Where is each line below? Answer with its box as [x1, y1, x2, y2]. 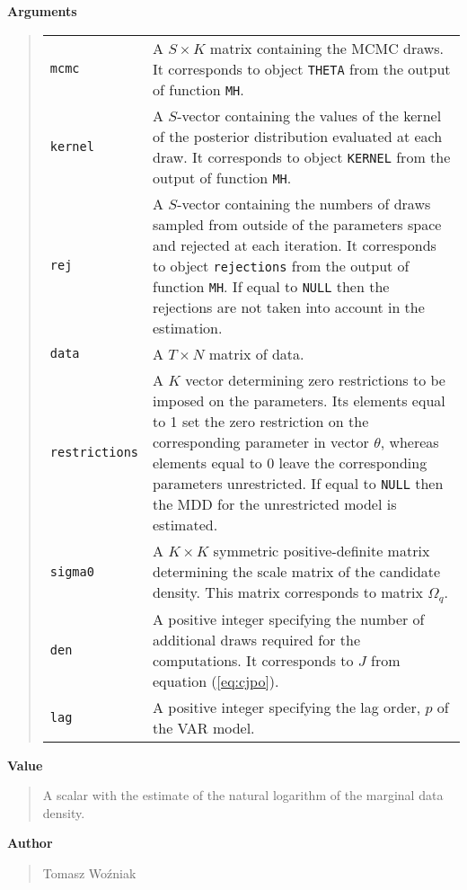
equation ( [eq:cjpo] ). [153, 670, 279, 691]
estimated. [153, 513, 218, 535]
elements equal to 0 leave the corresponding [153, 451, 427, 473]
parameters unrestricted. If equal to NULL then [153, 472, 444, 494]
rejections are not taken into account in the [153, 296, 425, 317]
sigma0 [49, 564, 94, 579]
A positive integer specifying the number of [153, 608, 425, 629]
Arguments [7, 2, 77, 20]
